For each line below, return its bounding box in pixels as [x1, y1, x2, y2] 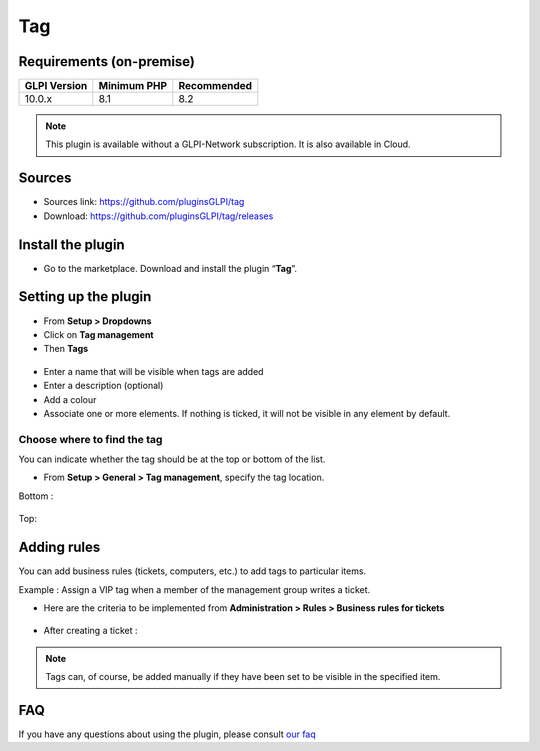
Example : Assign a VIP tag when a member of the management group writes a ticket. [18, 583, 371, 595]
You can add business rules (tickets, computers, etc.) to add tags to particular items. [18, 565, 367, 577]
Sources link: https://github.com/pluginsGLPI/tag [43, 196, 245, 208]
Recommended [178, 79, 253, 93]
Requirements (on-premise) [18, 53, 195, 70]
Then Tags [43, 343, 89, 355]
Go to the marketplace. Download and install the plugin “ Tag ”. [43, 262, 298, 274]
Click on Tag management [43, 328, 154, 340]
